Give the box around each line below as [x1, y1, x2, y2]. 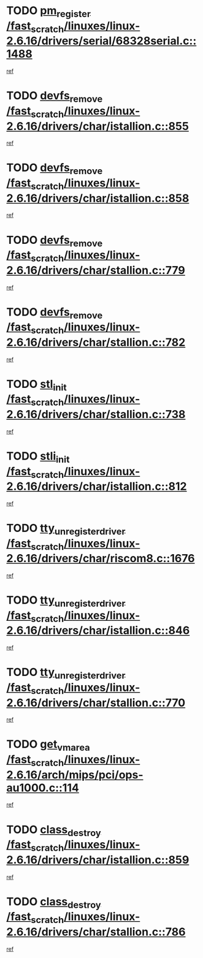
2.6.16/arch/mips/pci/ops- [6, 767, 144, 781]
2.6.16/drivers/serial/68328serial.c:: [6, 34, 197, 48]
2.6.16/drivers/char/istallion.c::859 [6, 853, 190, 867]
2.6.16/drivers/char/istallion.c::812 [6, 479, 187, 493]
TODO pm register [6, 4, 91, 20]
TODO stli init [6, 449, 70, 465]
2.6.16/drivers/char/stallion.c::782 [6, 335, 186, 349]
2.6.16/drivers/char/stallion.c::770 [6, 696, 186, 710]
